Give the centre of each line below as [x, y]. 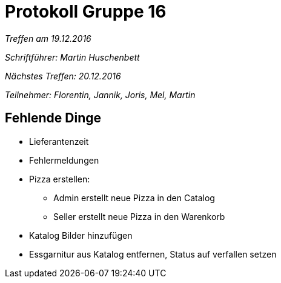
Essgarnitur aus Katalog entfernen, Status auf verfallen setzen [153, 254]
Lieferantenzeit [59, 141]
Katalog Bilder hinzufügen [81, 235]
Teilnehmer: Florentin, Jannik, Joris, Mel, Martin [100, 95]
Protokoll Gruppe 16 [86, 12]
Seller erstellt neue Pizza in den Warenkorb [139, 216]
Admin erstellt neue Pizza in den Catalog [134, 198]
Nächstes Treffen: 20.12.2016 [63, 76]
